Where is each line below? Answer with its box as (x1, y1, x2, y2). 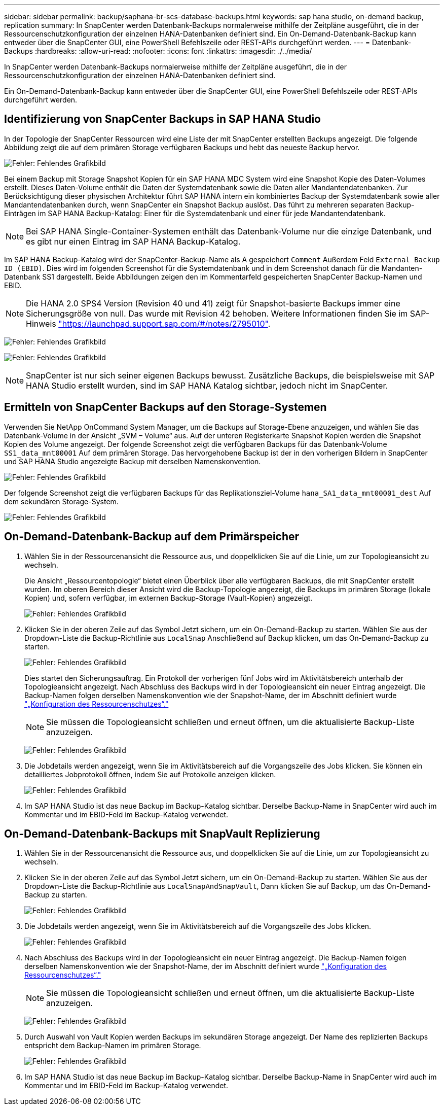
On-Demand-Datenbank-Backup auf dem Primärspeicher (4, 530, 300, 543)
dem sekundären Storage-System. (4, 497, 119, 506)
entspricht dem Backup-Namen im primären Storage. (24, 1041, 201, 1050)
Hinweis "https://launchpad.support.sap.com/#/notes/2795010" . (26, 318, 271, 329)
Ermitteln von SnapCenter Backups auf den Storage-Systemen (4, 401, 327, 414)
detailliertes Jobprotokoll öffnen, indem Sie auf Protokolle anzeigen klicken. (24, 770, 276, 779)
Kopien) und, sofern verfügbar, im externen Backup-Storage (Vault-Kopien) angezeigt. (24, 593, 313, 602)
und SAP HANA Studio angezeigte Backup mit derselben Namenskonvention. (4, 457, 261, 466)
